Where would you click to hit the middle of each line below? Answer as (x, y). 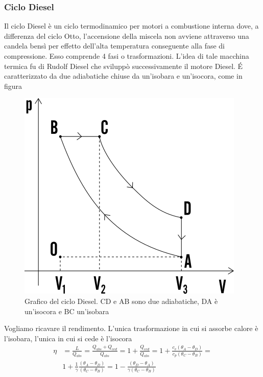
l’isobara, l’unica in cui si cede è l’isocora (68, 338)
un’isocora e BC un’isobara (67, 311)
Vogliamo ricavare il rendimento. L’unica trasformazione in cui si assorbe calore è (131, 328)
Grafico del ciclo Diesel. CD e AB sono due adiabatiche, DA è (121, 301)
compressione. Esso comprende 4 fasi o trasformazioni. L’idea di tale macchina (127, 56)
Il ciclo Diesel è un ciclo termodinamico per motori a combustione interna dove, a (131, 26)
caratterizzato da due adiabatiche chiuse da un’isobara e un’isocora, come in (123, 76)
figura (13, 86)
